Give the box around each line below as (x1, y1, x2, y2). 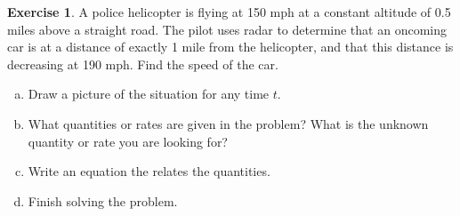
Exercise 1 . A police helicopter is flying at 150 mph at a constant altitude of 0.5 (7, 3, 451, 20)
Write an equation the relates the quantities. (28, 162, 270, 180)
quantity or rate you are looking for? (28, 132, 228, 150)
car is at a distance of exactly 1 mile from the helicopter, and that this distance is (7, 37, 454, 56)
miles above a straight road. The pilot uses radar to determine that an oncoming (7, 20, 447, 38)
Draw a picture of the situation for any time (28, 84, 270, 103)
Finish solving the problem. (28, 191, 178, 210)
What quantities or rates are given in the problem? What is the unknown (28, 114, 429, 132)
